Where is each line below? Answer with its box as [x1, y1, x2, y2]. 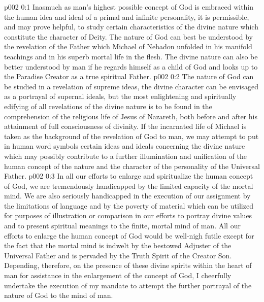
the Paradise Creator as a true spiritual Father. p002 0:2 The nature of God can [4, 71, 254, 82]
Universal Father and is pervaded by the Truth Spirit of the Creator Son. [4, 250, 232, 260]
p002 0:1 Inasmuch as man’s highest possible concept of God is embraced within [4, 2, 254, 12]
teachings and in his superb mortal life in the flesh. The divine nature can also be [4, 51, 258, 61]
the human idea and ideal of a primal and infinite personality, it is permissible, [4, 11, 249, 22]
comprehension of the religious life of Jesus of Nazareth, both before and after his [4, 111, 257, 121]
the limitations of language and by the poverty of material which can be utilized [4, 200, 253, 211]
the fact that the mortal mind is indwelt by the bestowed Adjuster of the [4, 240, 232, 251]
